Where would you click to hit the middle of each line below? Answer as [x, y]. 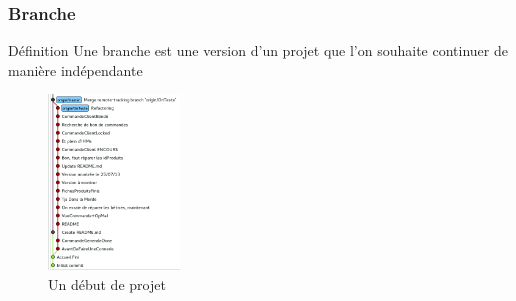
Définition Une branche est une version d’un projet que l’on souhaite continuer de [258, 50]
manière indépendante [75, 69]
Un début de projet [107, 283]
